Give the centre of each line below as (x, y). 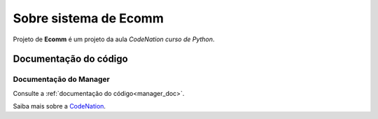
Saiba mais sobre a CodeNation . (59, 106)
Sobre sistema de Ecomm (88, 18)
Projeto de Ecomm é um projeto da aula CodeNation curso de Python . (114, 39)
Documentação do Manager (61, 79)
